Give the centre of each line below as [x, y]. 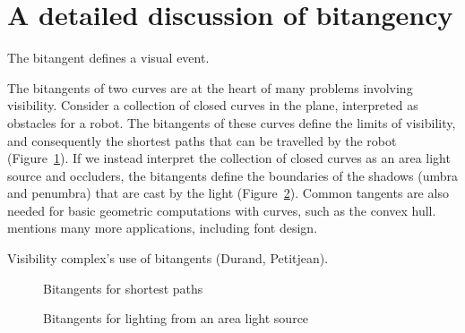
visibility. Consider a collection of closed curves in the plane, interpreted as [213, 105]
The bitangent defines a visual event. [108, 58]
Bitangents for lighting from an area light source [176, 318]
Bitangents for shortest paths [123, 288]
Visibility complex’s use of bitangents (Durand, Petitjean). [168, 258]
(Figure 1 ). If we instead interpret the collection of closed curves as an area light [229, 158]
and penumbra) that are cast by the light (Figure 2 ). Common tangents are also [228, 193]
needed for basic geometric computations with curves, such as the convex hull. [222, 210]
